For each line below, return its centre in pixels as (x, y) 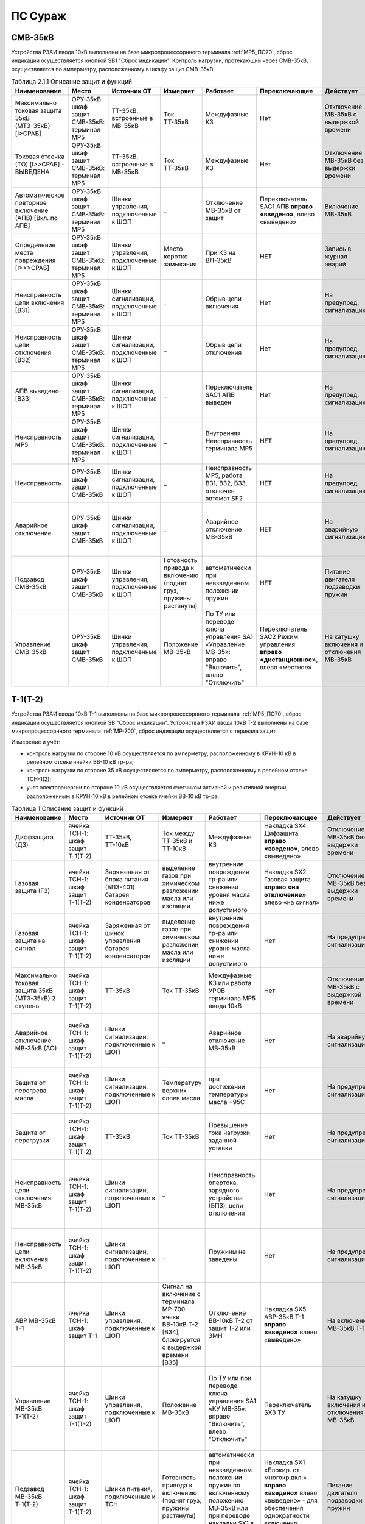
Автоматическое (40, 195)
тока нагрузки (229, 1133)
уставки (220, 1148)
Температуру (182, 1083)
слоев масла (181, 1098)
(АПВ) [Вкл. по (36, 218)
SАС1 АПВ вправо (286, 206)
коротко (176, 256)
